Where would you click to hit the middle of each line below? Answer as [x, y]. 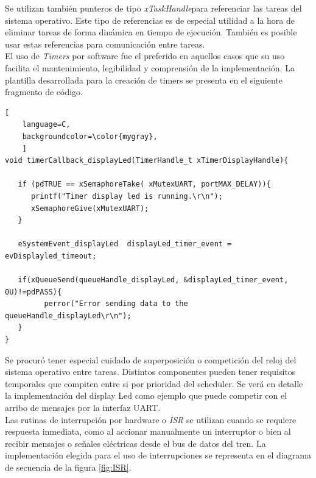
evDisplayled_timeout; [51, 256]
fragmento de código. [44, 92]
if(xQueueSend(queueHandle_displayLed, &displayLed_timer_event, [153, 280]
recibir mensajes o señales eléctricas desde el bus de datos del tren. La [135, 443]
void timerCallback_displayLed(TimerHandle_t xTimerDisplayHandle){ [147, 161]
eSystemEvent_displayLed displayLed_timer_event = [125, 244]
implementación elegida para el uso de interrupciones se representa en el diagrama [158, 455]
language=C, [46, 125]
